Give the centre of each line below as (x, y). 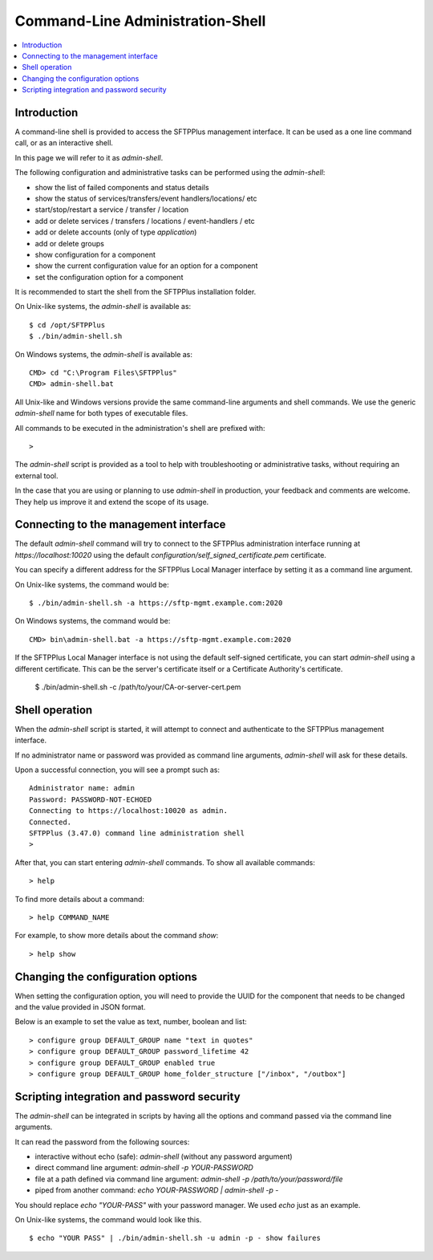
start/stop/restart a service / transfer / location (112, 209)
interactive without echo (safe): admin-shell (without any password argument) (164, 1156)
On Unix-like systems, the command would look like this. (108, 1220)
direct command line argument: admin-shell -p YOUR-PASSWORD (144, 1168)
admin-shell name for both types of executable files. (101, 413)
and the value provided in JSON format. (80, 1007)
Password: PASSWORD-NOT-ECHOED (91, 799)
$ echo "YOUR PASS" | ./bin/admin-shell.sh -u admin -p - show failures (175, 1238)
